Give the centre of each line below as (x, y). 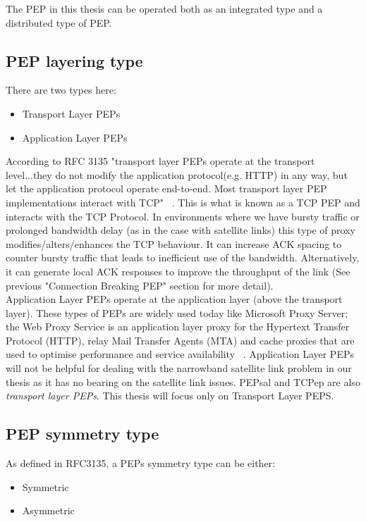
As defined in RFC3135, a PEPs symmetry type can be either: (140, 463)
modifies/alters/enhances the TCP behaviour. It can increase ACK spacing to (174, 243)
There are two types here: (61, 90)
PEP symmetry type (83, 434)
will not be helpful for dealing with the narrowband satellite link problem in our (179, 368)
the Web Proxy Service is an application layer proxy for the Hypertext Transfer (178, 327)
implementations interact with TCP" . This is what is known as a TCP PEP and (183, 202)
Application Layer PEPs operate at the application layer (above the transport (174, 299)
